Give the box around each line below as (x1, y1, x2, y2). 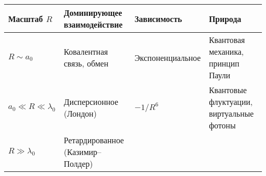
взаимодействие (63, 18, 123, 30)
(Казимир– (63, 146, 102, 158)
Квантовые (209, 84, 247, 96)
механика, (209, 46, 244, 57)
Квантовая (209, 34, 245, 46)
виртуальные (209, 107, 254, 119)
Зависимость (135, 12, 182, 25)
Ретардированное (63, 134, 124, 146)
